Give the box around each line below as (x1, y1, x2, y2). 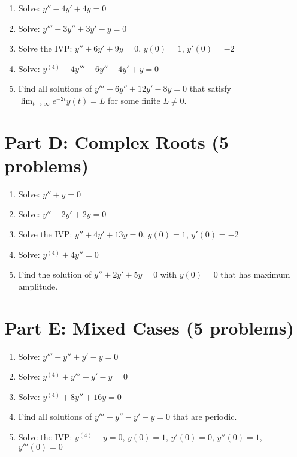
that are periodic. (172, 410, 237, 423)
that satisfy (189, 82, 232, 95)
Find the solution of (18, 268, 92, 281)
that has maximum (220, 268, 290, 281)
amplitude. (18, 279, 58, 292)
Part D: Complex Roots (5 (4, 129, 229, 154)
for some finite (108, 94, 160, 106)
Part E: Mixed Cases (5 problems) (4, 315, 295, 339)
